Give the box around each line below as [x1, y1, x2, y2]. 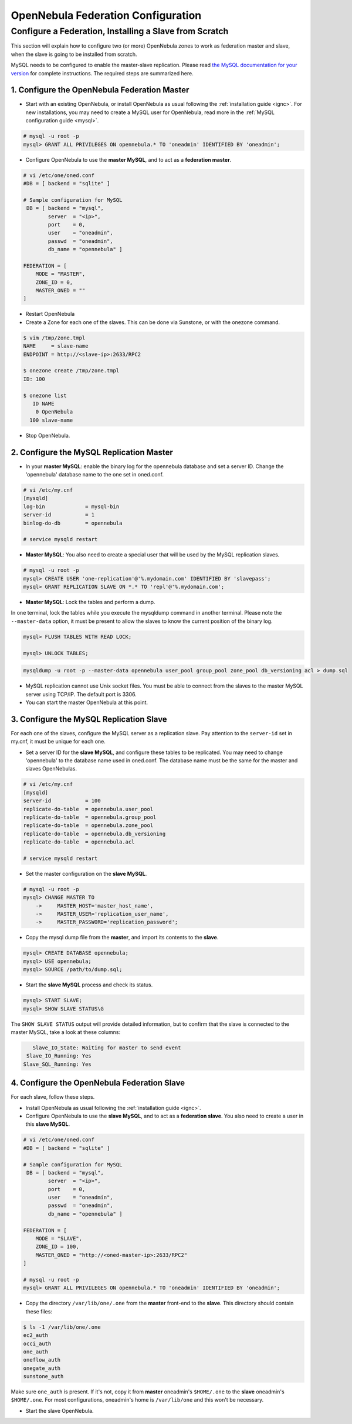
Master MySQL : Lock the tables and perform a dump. [25, 599, 155, 606]
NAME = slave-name [23, 343, 89, 349]
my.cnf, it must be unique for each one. [11, 738, 106, 745]
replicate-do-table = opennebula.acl [23, 839, 135, 845]
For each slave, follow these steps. [11, 1093, 95, 1100]
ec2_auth [23, 1332, 49, 1339]
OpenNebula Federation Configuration [11, 9, 202, 22]
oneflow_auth [23, 1356, 61, 1363]
